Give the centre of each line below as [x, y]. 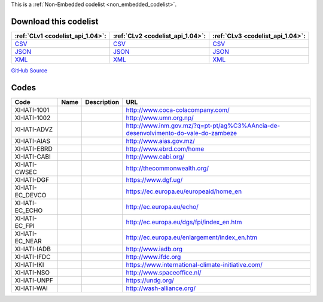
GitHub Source [29, 70]
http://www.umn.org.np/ [160, 118]
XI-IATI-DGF [32, 179]
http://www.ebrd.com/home [165, 148]
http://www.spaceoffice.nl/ [164, 272]
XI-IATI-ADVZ [34, 129]
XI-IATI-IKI [29, 264]
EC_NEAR [28, 241]
